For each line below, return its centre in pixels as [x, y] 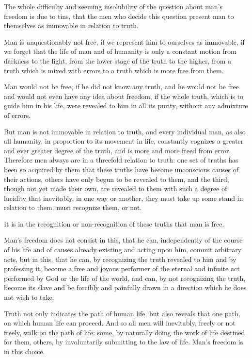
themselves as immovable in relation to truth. [71, 25]
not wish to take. [29, 297]
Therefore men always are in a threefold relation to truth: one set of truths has [121, 160]
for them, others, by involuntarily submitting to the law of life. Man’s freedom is [124, 342]
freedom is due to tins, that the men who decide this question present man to [119, 16]
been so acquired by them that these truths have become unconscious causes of [121, 169]
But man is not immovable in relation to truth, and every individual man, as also [125, 131]
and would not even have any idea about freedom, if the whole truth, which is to [124, 96]
